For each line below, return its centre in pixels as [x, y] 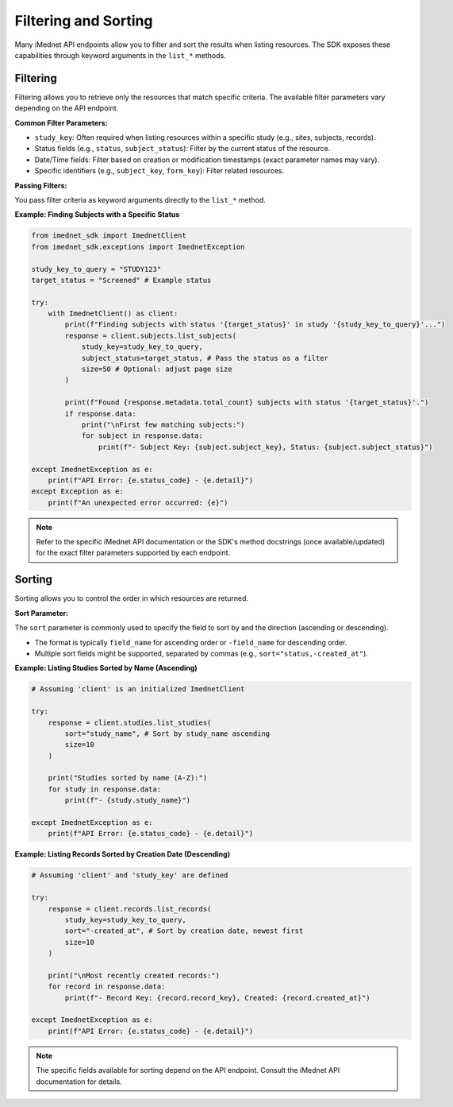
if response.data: [100, 414]
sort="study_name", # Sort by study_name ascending [167, 733]
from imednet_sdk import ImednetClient [109, 236]
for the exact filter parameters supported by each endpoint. [133, 553]
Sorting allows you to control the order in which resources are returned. [132, 598]
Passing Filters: [41, 185]
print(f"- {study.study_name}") [127, 800]
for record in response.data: [107, 987]
